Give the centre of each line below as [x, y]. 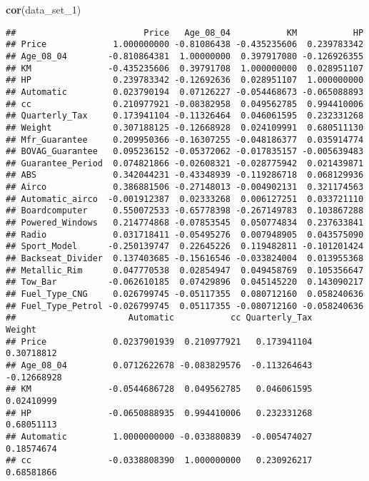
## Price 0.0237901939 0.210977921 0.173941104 [159, 341]
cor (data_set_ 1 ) [44, 9]
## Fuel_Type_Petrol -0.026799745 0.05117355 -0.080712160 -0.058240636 [185, 306]
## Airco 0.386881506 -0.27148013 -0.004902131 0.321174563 [185, 187]
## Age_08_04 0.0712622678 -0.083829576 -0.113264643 [159, 365]
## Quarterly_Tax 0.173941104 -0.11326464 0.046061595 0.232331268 [185, 116]
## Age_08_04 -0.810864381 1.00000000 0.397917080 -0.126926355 [185, 56]
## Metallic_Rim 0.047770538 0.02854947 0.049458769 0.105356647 [185, 270]
